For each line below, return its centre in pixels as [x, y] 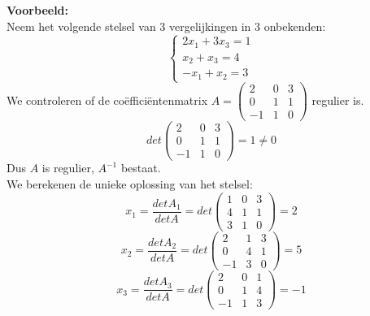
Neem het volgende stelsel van [81, 26]
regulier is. [338, 100]
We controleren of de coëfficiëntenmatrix [107, 100]
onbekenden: [295, 26]
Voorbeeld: [38, 10]
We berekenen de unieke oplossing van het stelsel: [130, 184]
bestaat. [141, 168]
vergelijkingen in [210, 26]
